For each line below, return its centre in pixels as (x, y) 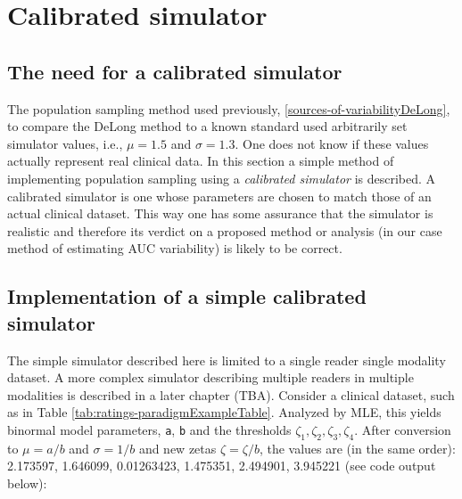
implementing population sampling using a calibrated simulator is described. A (222, 178)
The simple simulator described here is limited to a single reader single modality (227, 360)
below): (27, 483)
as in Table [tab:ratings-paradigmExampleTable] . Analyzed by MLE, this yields (224, 412)
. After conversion (403, 429)
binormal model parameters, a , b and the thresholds (149, 429)
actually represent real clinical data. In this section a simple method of (201, 161)
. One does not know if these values (332, 143)
